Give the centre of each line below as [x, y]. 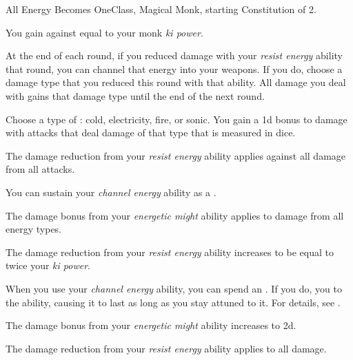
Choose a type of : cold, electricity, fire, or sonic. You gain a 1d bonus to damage [176, 119]
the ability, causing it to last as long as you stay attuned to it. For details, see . [173, 302]
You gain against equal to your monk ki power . [104, 32]
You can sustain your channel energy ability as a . [111, 192]
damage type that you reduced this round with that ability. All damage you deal [176, 82]
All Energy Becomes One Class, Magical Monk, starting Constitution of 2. [161, 9]
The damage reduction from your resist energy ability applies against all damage [176, 155]
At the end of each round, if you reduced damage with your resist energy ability [174, 55]
